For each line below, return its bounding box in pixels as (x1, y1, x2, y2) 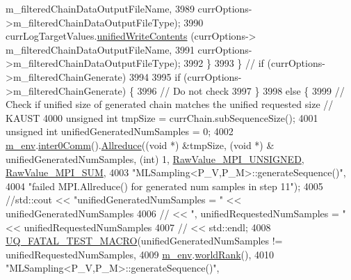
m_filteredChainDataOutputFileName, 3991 (6, 42, 195, 56)
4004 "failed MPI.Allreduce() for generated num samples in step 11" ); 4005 (6, 178, 323, 193)
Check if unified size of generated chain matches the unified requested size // (6, 97, 334, 111)
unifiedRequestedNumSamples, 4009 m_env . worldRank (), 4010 (6, 247, 275, 261)
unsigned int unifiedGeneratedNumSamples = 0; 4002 (6, 124, 234, 139)
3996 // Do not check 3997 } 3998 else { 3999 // (137, 83, 345, 98)
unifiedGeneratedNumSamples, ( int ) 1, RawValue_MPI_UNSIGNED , (6, 151, 304, 166)
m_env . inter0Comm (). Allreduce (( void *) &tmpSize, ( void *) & (6, 137, 275, 152)
